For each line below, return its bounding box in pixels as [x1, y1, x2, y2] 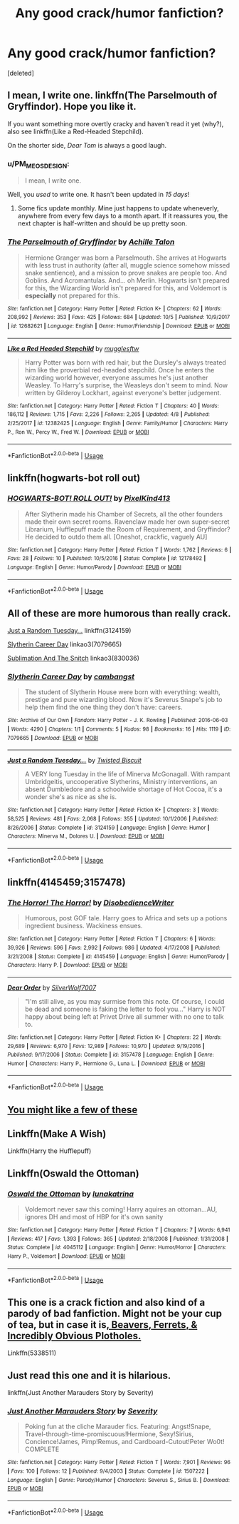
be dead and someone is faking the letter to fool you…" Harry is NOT [24, 1005, 226, 1013]
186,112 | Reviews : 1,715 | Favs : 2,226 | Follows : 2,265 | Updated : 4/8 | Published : [7, 411, 210, 418]
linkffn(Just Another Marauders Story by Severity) [7, 1388, 154, 1396]
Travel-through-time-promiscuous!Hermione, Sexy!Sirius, [24, 1430, 194, 1438]
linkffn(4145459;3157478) [7, 876, 126, 888]
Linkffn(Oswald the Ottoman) [7, 1167, 140, 1179]
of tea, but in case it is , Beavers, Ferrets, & [7, 1319, 198, 1331]
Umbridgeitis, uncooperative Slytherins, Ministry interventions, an [24, 778, 218, 786]
